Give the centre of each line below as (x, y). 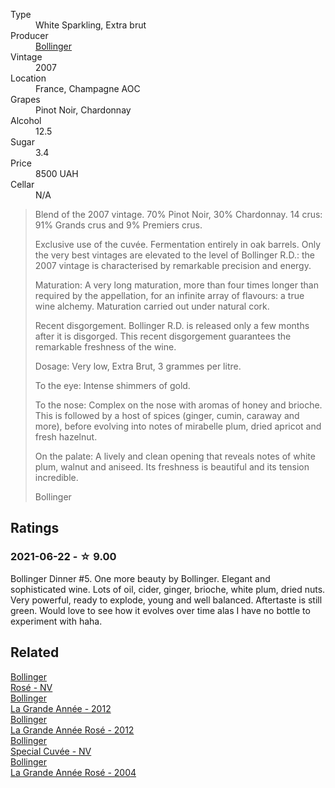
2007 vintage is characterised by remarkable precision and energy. (173, 265)
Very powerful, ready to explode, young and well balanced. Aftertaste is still (166, 600)
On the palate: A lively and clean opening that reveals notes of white (175, 456)
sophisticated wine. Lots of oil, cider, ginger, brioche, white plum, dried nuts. (168, 589)
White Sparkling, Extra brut (91, 25)
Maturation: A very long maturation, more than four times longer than (176, 285)
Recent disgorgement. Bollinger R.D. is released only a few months (172, 325)
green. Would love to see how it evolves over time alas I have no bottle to (160, 610)
